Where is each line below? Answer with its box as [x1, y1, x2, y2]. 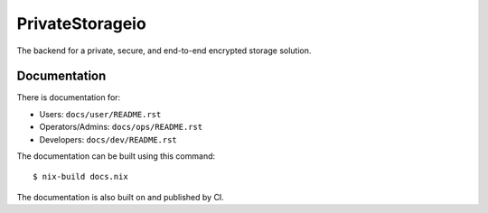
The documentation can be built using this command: [16, 151, 216, 162]
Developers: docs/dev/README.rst [39, 134, 178, 144]
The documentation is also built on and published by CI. [16, 191, 225, 202]
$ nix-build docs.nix [33, 171, 128, 182]
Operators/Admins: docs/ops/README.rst [39, 122, 203, 133]
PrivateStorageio [16, 14, 146, 33]
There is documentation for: [16, 92, 121, 103]
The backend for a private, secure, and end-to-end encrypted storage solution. [16, 45, 312, 56]
